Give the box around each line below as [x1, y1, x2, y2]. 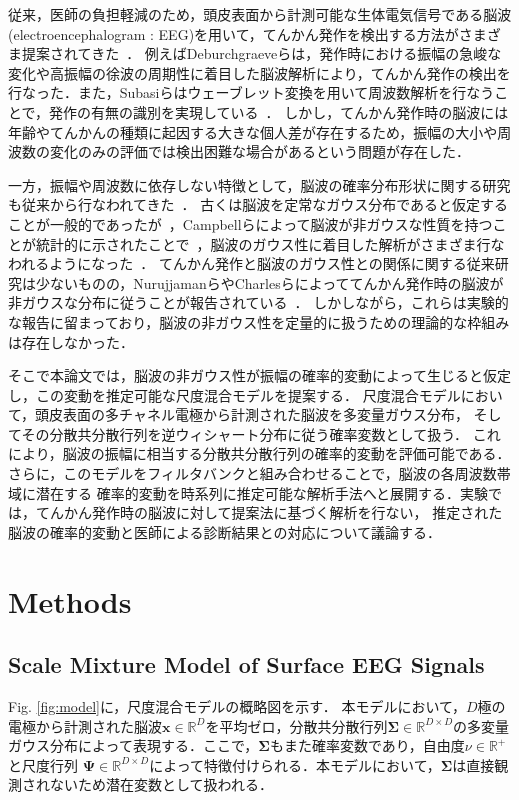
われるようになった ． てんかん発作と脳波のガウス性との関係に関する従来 [8, 253, 495, 274]
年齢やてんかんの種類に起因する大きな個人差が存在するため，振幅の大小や [8, 121, 498, 142]
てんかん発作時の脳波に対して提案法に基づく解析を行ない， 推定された [35, 502, 503, 523]
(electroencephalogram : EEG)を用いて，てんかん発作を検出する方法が [8, 23, 459, 44]
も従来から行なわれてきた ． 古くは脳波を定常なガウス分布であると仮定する [8, 194, 508, 215]
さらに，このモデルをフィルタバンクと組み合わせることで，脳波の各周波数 [8, 463, 497, 484]
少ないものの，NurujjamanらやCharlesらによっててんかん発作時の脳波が [35, 272, 504, 293]
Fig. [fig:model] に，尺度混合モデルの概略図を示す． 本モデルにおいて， [8, 696, 467, 717]
